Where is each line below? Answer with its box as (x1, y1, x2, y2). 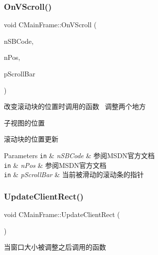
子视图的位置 (4, 117, 45, 127)
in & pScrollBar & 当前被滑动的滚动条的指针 (4, 169, 144, 180)
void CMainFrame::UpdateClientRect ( (4, 209, 120, 219)
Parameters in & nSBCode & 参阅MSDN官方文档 (4, 150, 155, 160)
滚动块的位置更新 (4, 134, 58, 144)
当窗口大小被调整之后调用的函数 (4, 242, 106, 252)
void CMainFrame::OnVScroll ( (4, 19, 97, 30)
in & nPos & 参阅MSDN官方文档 (4, 160, 106, 170)
